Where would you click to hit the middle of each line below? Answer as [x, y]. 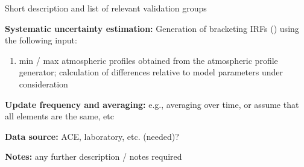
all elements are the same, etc [59, 116]
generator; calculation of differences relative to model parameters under [151, 72]
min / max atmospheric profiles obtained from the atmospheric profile [148, 60]
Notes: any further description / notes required [93, 156]
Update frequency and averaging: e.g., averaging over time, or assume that [152, 104]
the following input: [41, 40]
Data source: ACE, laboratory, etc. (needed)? [92, 136]
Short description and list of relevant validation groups [106, 8]
